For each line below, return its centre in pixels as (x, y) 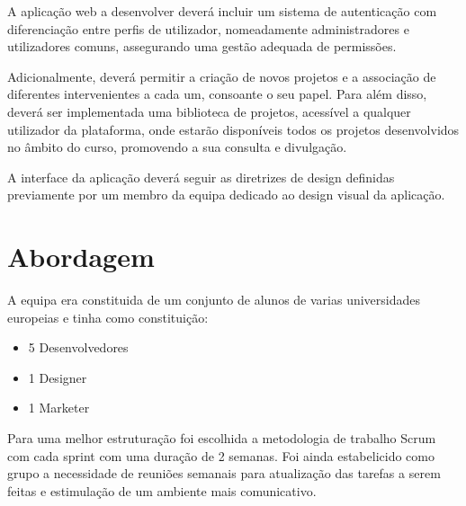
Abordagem (81, 257)
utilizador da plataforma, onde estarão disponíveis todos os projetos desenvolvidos (233, 129)
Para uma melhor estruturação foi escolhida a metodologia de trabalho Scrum (222, 438)
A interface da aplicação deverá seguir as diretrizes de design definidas (201, 177)
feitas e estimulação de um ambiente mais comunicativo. (162, 490)
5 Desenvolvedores (78, 347)
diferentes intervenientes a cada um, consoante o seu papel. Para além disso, (217, 94)
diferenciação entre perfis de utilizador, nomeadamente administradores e (208, 28)
